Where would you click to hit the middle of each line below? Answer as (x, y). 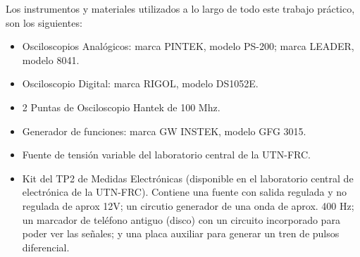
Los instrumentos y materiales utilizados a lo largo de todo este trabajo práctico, (180, 8)
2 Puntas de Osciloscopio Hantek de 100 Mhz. (121, 107)
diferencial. (46, 247)
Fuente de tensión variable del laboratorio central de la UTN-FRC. (166, 155)
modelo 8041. (51, 59)
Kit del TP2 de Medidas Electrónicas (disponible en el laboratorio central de (188, 178)
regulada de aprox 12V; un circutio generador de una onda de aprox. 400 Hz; (188, 205)
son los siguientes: (44, 22)
